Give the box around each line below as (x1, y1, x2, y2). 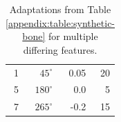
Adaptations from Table (9, 2, 111, 16)
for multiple (48, 29, 98, 43)
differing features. (23, 42, 97, 57)
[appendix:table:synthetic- (6, 15, 115, 30)
